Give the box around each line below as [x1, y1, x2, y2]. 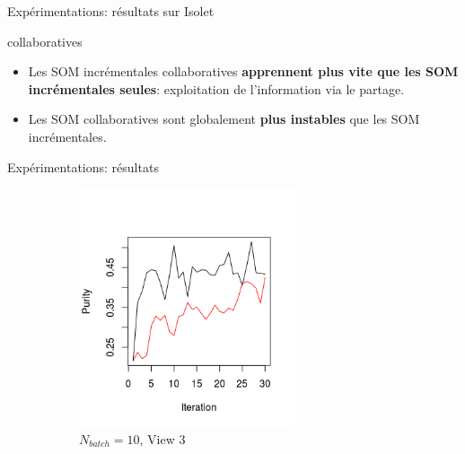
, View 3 [139, 429, 186, 448]
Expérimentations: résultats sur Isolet [7, 2, 215, 20]
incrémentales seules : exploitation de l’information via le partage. [28, 79, 405, 98]
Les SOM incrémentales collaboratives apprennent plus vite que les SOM [28, 62, 459, 81]
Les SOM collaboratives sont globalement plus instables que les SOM [28, 109, 420, 128]
